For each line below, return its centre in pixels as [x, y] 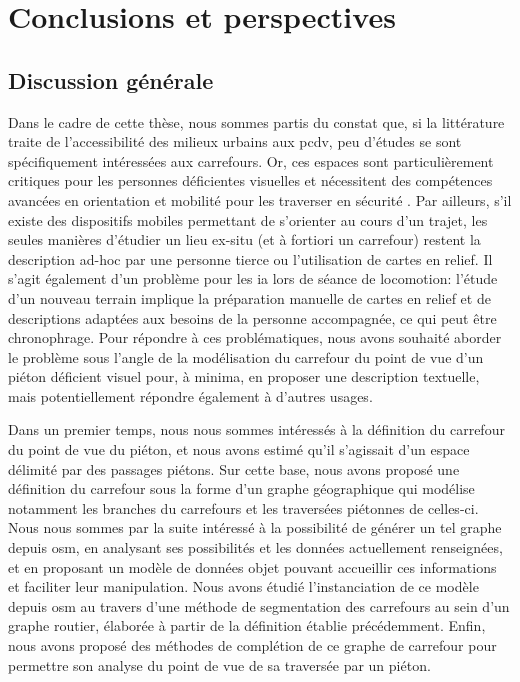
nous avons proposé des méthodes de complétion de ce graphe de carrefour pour [252, 645]
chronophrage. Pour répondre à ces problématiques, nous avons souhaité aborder [255, 337]
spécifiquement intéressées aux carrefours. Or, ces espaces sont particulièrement [251, 160]
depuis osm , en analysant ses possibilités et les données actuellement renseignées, [255, 547]
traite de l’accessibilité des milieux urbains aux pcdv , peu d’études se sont [235, 141]
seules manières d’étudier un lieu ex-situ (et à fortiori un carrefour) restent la [244, 239]
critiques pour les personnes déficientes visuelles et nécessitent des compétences [250, 180]
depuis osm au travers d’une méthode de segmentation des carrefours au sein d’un [259, 605]
